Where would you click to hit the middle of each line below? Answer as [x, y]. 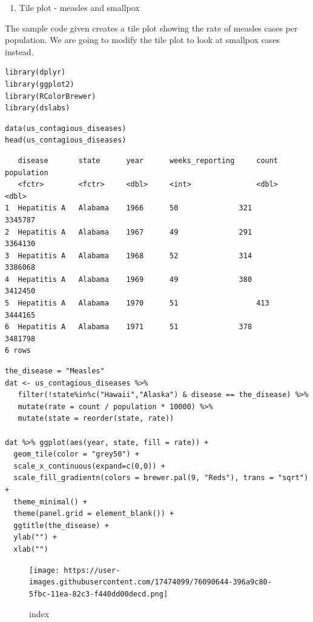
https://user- [92, 570]
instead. [19, 51]
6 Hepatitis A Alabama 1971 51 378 [129, 327]
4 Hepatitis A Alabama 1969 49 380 [129, 279]
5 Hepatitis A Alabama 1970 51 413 [137, 303]
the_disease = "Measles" [55, 371]
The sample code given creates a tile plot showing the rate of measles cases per [151, 28]
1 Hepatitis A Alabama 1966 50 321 [129, 208]
